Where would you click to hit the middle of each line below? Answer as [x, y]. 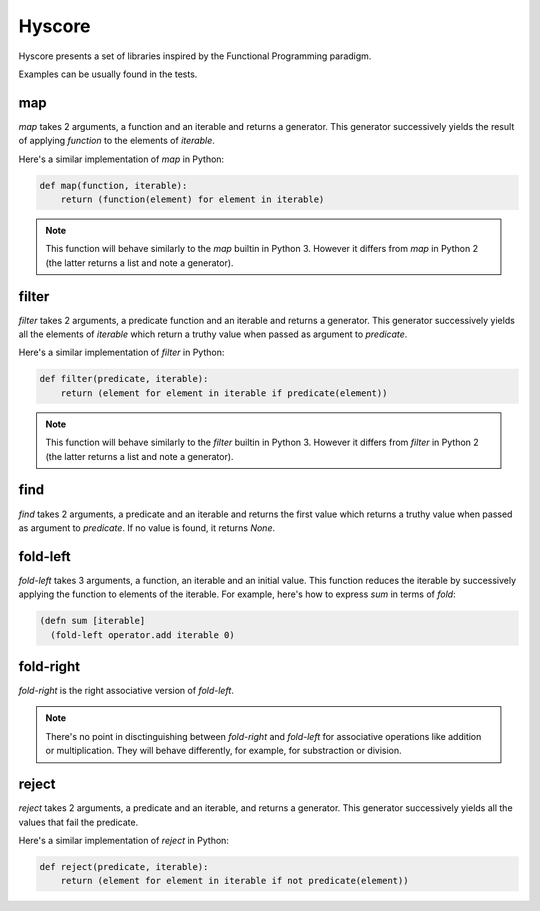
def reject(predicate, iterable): [124, 866]
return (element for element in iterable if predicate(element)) [224, 393]
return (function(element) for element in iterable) [192, 199]
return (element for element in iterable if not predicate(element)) [234, 881]
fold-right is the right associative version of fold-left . [126, 691]
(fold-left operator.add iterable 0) [142, 634]
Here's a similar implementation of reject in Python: [124, 840]
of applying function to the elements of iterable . [116, 141]
